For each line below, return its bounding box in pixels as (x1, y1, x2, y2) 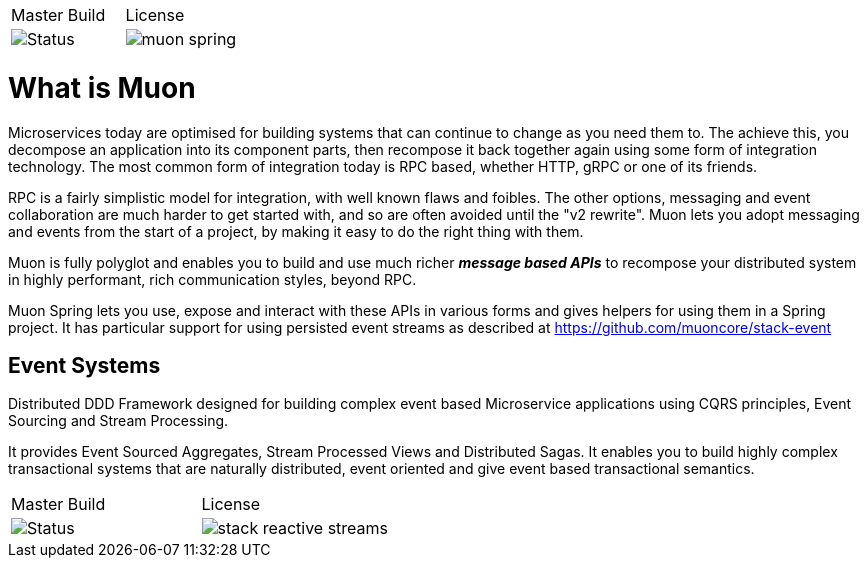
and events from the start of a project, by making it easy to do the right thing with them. (8, 222, 584, 240)
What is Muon (8, 70, 196, 105)
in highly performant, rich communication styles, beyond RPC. (8, 270, 417, 288)
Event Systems (8, 352, 161, 378)
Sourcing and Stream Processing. (8, 412, 229, 430)
